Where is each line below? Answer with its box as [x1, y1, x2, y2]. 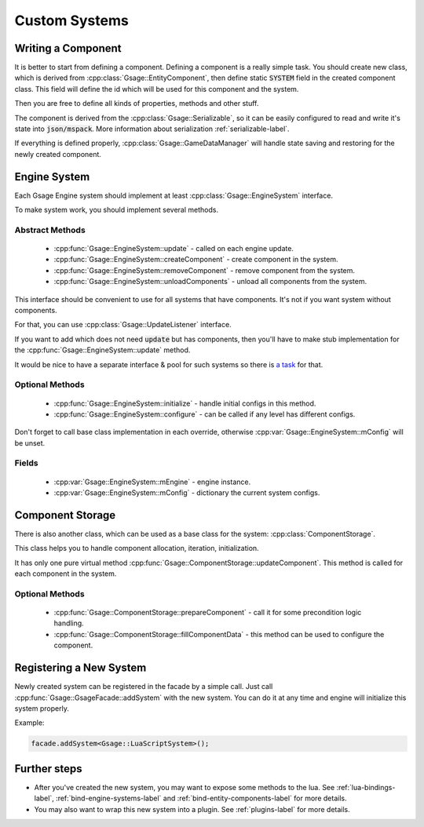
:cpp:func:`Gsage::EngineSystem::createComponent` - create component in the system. [53, 255, 338, 264]
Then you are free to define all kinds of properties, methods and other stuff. [14, 99, 259, 108]
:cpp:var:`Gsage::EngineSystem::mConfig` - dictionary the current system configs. [53, 488, 320, 497]
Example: [14, 718, 45, 727]
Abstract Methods [14, 224, 86, 235]
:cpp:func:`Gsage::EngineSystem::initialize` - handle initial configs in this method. [53, 399, 316, 408]
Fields [14, 457, 38, 468]
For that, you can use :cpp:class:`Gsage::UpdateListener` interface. [14, 320, 232, 330]
